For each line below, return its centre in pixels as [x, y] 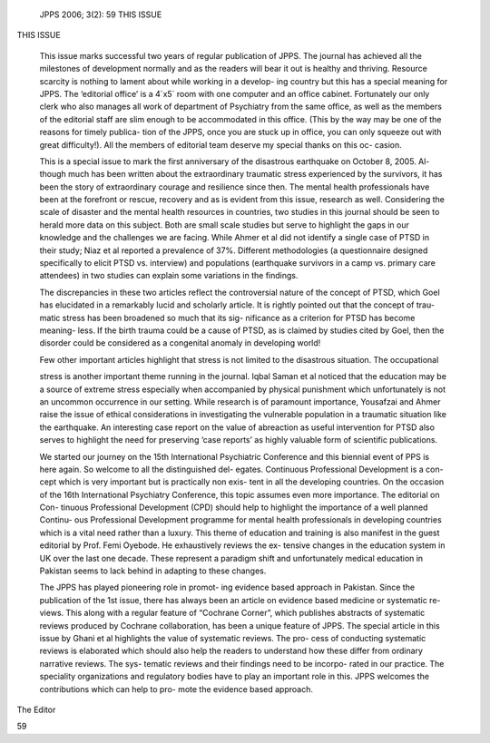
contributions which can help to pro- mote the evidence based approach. [176, 689]
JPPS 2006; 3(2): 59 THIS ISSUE [101, 15]
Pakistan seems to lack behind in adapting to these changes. [153, 571]
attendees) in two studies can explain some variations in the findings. [169, 276]
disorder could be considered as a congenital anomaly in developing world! [180, 343]
